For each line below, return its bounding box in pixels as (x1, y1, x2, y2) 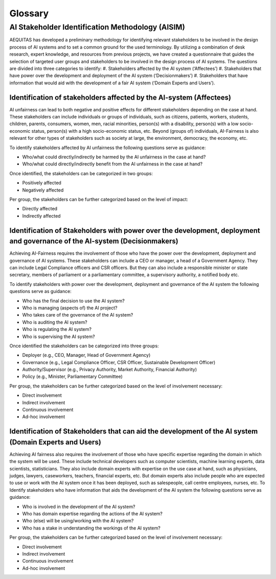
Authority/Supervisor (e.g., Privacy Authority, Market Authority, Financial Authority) (22, 367, 197, 373)
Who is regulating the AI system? (22, 326, 92, 332)
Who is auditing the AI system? (22, 319, 87, 325)
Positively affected (22, 180, 61, 186)
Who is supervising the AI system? (22, 333, 95, 340)
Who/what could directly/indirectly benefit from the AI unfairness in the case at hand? (22, 161, 203, 167)
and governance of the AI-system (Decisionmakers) (9, 237, 178, 246)
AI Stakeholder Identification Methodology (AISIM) (9, 22, 185, 32)
